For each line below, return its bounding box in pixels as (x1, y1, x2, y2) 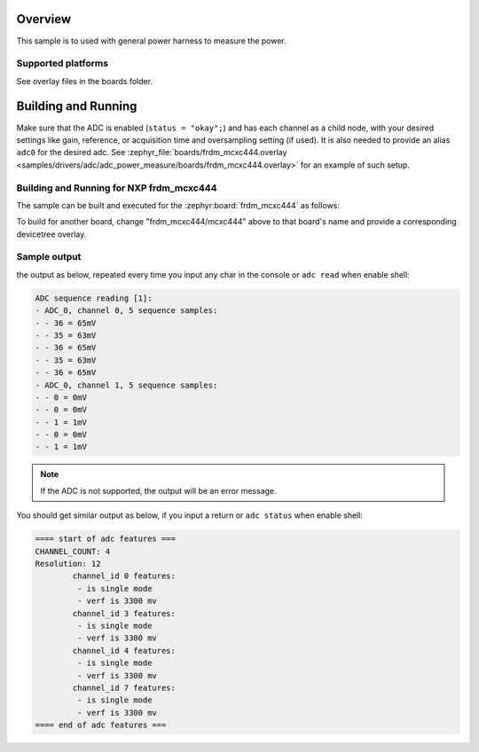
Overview (16, 12, 72, 27)
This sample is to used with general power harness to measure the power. (16, 35, 287, 46)
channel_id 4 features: (72, 646, 177, 655)
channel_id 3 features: (72, 608, 177, 618)
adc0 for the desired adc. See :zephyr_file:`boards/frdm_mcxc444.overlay (16, 147, 287, 158)
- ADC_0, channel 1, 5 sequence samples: (35, 380, 218, 390)
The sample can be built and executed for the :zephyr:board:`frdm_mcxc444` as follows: (16, 200, 341, 210)
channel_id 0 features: (72, 571, 177, 581)
